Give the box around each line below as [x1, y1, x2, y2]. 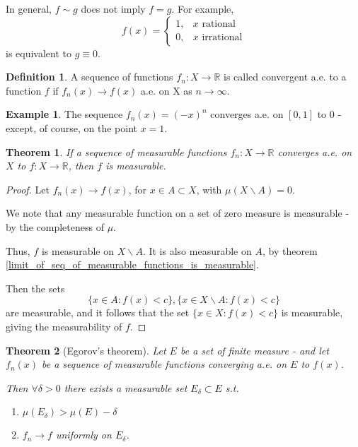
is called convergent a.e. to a [223, 69, 347, 84]
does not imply [81, 1, 146, 16]
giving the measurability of [6, 318, 122, 333]
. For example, [171, 1, 234, 16]
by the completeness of [6, 219, 104, 234]
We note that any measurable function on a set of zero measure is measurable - [6, 205, 350, 220]
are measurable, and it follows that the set [6, 305, 190, 320]
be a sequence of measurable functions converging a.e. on [42, 357, 287, 371]
